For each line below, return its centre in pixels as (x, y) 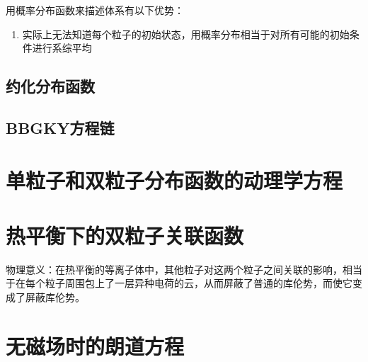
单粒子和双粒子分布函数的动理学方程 (174, 180)
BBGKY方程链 (60, 127)
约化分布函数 (50, 86)
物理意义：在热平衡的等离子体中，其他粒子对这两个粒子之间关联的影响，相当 (184, 269)
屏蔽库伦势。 (55, 297)
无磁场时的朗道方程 (95, 345)
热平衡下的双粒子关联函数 (125, 235)
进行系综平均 (62, 48)
